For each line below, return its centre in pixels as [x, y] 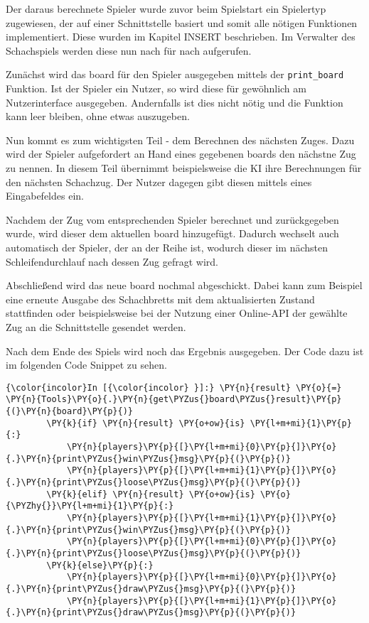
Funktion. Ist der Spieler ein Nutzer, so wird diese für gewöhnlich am [156, 88]
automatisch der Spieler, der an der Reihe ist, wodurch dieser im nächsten [167, 247]
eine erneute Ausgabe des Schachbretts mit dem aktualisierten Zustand [160, 299]
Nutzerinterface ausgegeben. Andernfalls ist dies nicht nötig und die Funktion [175, 102]
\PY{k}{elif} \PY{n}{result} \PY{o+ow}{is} [151, 494]
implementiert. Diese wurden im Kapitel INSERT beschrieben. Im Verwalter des [181, 37]
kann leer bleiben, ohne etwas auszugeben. [98, 116]
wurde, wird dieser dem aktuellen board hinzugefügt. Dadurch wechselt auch [172, 233]
